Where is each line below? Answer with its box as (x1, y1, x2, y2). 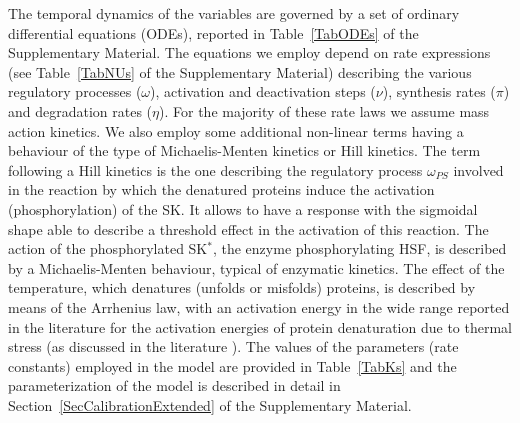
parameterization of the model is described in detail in (8, 375, 341, 396)
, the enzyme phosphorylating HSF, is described (212, 238, 507, 259)
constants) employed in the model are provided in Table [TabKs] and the (8, 355, 457, 376)
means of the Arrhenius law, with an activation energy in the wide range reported (8, 296, 510, 317)
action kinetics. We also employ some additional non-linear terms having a (8, 120, 464, 141)
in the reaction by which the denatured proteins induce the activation (8, 179, 435, 200)
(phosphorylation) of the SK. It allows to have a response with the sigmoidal (8, 198, 478, 219)
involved (453, 159, 504, 180)
